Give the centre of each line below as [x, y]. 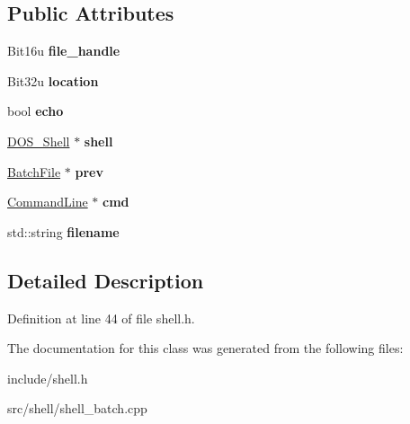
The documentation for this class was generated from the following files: [205, 348]
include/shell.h [48, 378]
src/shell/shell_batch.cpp [77, 408]
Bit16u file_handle [64, 51]
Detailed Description [106, 280]
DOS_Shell [39, 141]
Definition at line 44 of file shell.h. [101, 318]
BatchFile [34, 171]
